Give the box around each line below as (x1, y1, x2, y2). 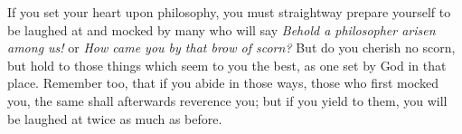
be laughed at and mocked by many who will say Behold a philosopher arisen (7, 20, 436, 39)
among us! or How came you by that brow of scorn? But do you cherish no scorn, (7, 38, 456, 57)
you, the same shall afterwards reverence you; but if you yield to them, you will (7, 91, 448, 110)
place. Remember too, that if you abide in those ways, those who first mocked (7, 73, 438, 92)
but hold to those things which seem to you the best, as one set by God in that (7, 55, 447, 74)
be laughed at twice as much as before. (7, 109, 222, 128)
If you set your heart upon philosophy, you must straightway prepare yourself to (7, 3, 451, 21)
